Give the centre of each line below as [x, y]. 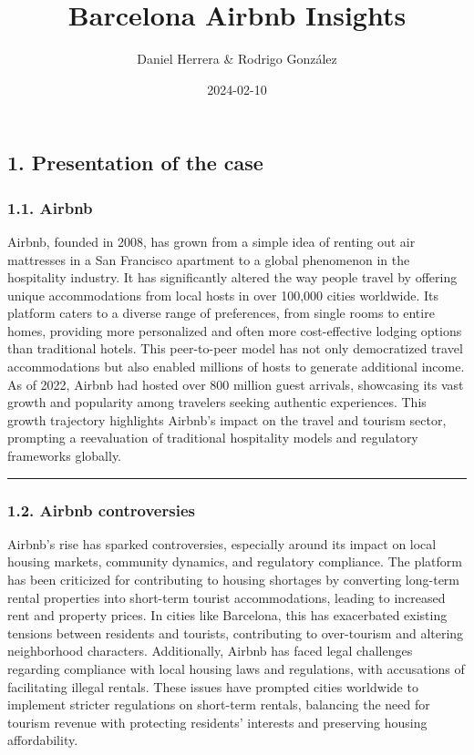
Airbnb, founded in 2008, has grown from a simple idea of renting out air [211, 241]
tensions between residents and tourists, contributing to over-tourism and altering [236, 633]
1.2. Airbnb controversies [101, 510]
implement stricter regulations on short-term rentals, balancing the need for [219, 704]
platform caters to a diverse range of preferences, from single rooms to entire [221, 313]
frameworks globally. [65, 456]
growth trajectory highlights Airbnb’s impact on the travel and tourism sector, [227, 419]
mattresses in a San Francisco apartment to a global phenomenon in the [209, 259]
